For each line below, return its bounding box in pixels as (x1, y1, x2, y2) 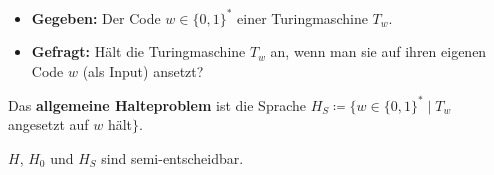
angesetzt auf (8, 114, 89, 135)
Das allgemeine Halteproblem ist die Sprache (8, 94, 306, 115)
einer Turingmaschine (237, 7, 368, 28)
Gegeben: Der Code (31, 7, 161, 28)
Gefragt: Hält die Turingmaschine (31, 41, 246, 62)
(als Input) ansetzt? (82, 60, 204, 81)
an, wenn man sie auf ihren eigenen (270, 41, 487, 62)
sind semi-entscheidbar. (101, 147, 244, 168)
